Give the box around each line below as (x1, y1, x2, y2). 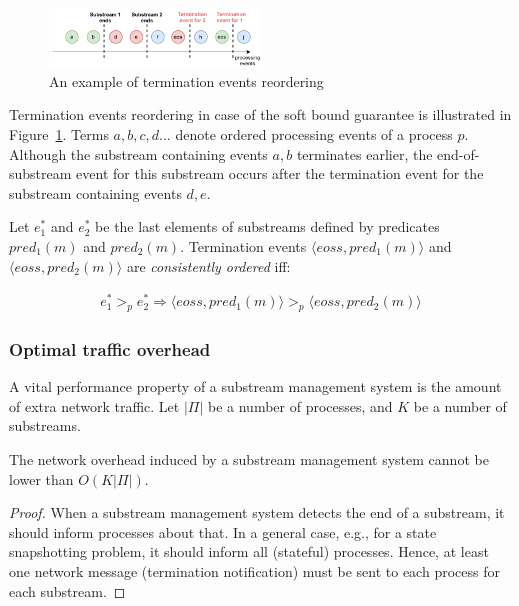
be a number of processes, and (207, 395, 393, 416)
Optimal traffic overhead (9, 336, 211, 361)
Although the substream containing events (9, 143, 268, 164)
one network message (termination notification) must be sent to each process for (9, 560, 500, 581)
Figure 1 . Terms (9, 123, 109, 144)
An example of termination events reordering (49, 70, 324, 91)
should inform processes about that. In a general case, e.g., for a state (9, 521, 437, 542)
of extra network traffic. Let (9, 395, 180, 416)
